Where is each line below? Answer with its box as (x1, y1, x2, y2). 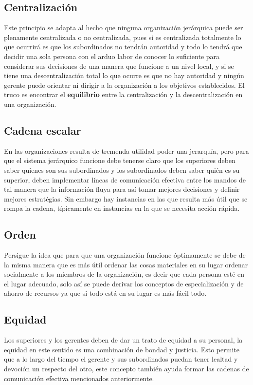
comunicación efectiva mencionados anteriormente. (4, 373, 154, 383)
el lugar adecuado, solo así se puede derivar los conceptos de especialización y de (4, 278, 244, 288)
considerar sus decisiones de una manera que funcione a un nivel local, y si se (4, 61, 234, 71)
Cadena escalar (4, 122, 81, 138)
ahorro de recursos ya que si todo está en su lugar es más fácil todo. (4, 288, 207, 298)
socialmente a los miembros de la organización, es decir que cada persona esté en (4, 269, 245, 279)
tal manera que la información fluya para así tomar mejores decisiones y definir (4, 184, 240, 194)
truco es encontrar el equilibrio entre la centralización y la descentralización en (4, 89, 243, 100)
